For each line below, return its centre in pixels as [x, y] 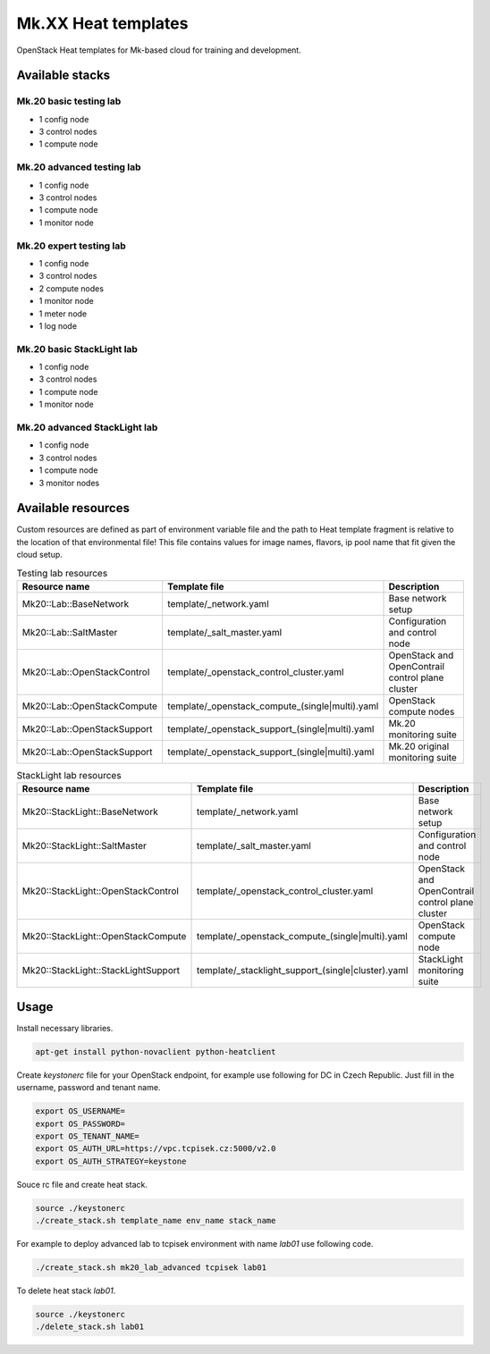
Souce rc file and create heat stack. [82, 1184]
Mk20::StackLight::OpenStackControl [100, 891]
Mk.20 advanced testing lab [79, 167]
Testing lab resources [62, 573]
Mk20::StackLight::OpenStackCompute [104, 937]
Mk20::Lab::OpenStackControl [86, 672]
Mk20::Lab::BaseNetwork [76, 603]
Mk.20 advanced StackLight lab [87, 427]
